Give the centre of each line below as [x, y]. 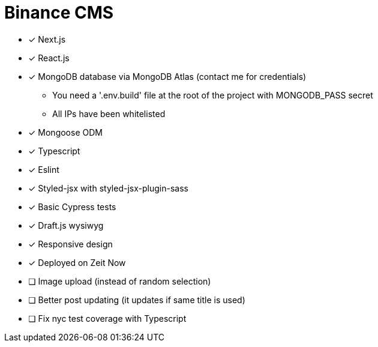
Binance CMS [59, 13]
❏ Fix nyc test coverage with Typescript [107, 318]
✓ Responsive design [70, 244]
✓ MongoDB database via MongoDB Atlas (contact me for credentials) [167, 76]
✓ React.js [49, 58]
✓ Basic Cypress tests [72, 207]
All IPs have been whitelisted [109, 113]
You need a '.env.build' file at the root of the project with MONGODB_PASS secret [213, 95]
